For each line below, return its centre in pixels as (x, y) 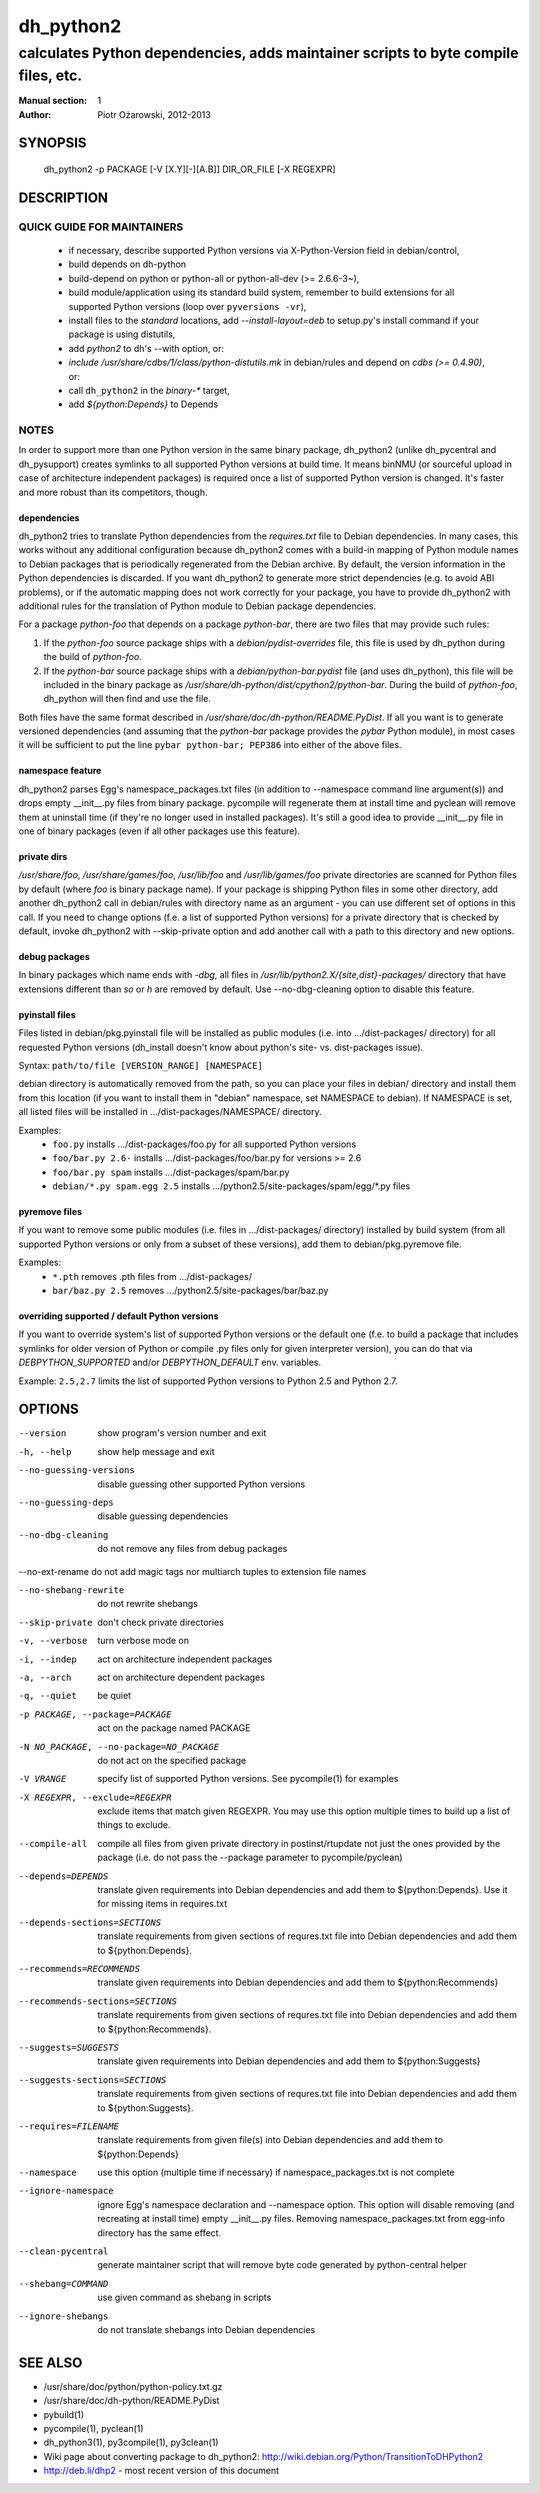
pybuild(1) (64, 2414)
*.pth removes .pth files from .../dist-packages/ (152, 1276)
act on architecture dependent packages (181, 1677)
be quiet (114, 1696)
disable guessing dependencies (163, 1516)
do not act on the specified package (172, 1760)
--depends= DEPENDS (63, 1876)
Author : (35, 114)
